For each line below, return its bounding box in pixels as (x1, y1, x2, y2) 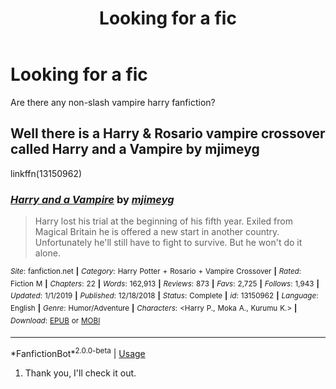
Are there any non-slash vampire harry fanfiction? (10, 96, 216, 108)
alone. (34, 247, 61, 259)
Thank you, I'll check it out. (24, 367, 137, 379)
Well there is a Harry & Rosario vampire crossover (10, 125, 326, 142)
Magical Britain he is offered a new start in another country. (34, 226, 280, 238)
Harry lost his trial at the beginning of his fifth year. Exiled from (34, 215, 293, 227)
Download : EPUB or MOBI (10, 315, 101, 326)
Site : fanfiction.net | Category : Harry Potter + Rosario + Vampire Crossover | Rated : (10, 267, 302, 277)
